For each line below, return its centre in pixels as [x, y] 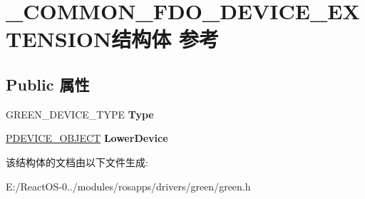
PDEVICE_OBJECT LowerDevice [87, 138]
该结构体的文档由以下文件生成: [77, 162]
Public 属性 [48, 84]
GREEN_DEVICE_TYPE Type [80, 114]
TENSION [59, 39]
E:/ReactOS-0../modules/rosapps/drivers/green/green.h [128, 186]
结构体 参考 [165, 39]
